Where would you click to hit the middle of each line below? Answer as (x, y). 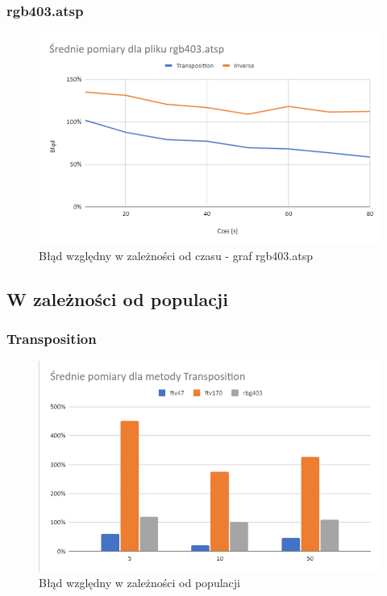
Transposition (52, 338)
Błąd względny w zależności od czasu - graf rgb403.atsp (176, 255)
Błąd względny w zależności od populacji (139, 583)
